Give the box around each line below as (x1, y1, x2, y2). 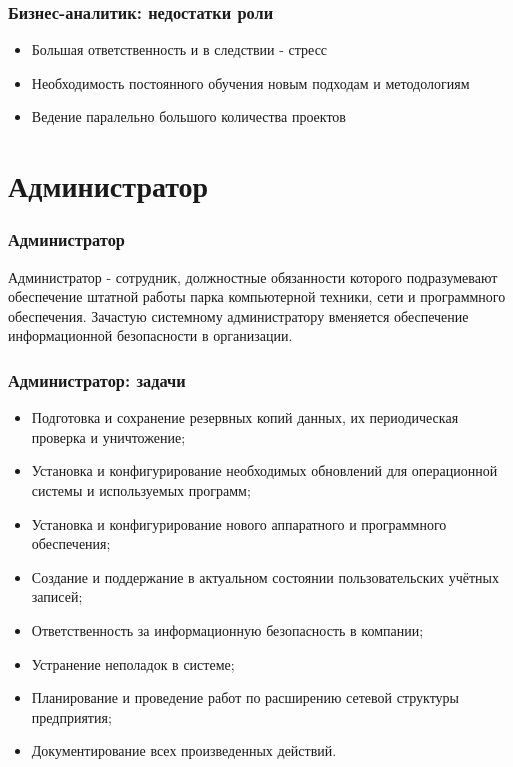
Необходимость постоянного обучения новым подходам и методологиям (31, 72, 470, 93)
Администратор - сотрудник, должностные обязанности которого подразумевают (8, 266, 498, 287)
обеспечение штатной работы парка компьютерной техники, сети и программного (8, 286, 506, 307)
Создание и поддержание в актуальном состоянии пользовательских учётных (31, 566, 499, 587)
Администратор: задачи (8, 367, 186, 392)
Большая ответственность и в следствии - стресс (31, 39, 328, 60)
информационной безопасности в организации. (8, 325, 293, 346)
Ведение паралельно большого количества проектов (31, 106, 346, 127)
